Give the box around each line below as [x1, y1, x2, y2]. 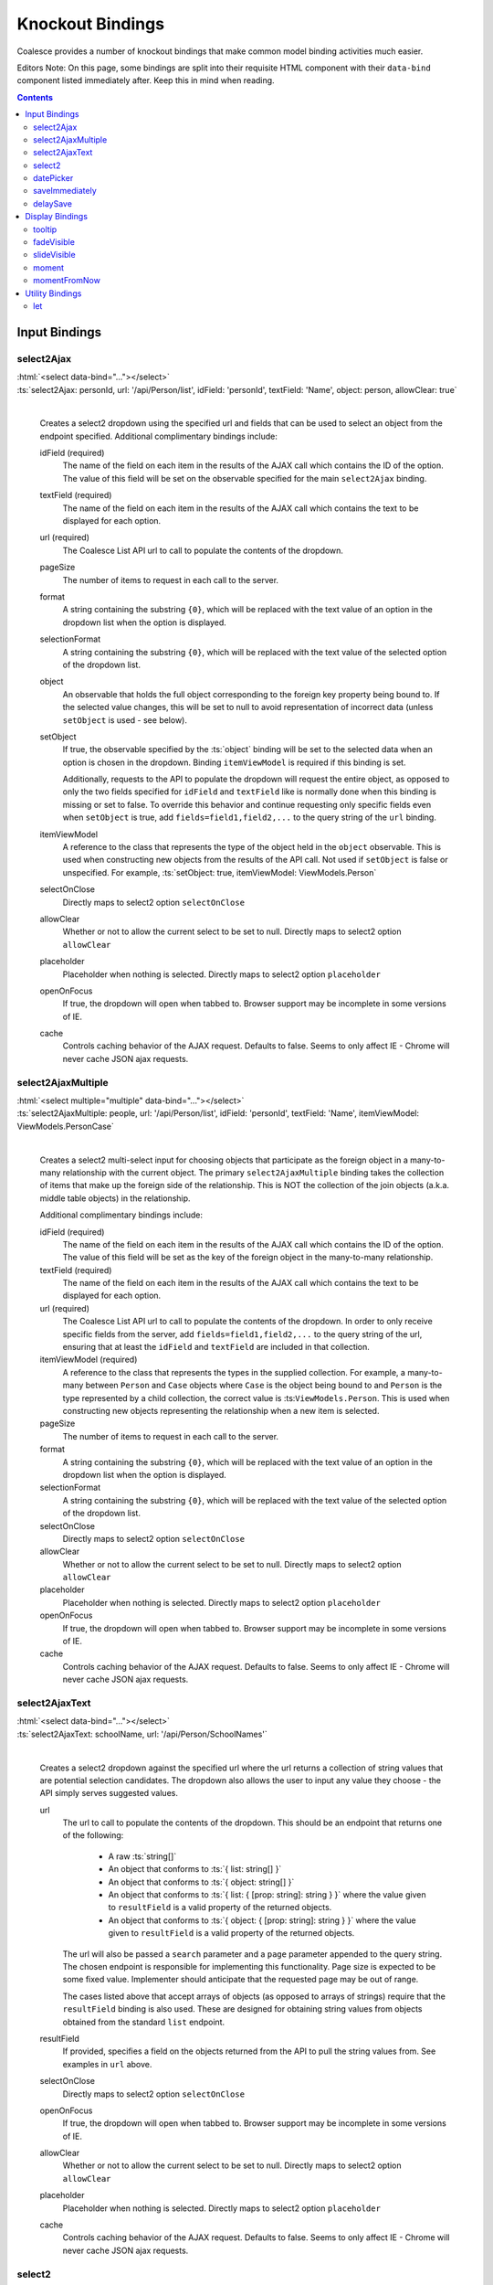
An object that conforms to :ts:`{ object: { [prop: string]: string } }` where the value [108, 1915, 416, 1926]
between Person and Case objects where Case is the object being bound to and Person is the [85, 1380, 443, 1391]
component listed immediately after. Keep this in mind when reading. [16, 75, 275, 86]
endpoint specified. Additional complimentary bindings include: [39, 430, 278, 441]
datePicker [33, 173, 74, 184]
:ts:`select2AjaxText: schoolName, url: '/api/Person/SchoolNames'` [16, 1728, 268, 1739]
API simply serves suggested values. [39, 1788, 178, 1799]
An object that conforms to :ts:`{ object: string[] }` [108, 1876, 295, 1887]
